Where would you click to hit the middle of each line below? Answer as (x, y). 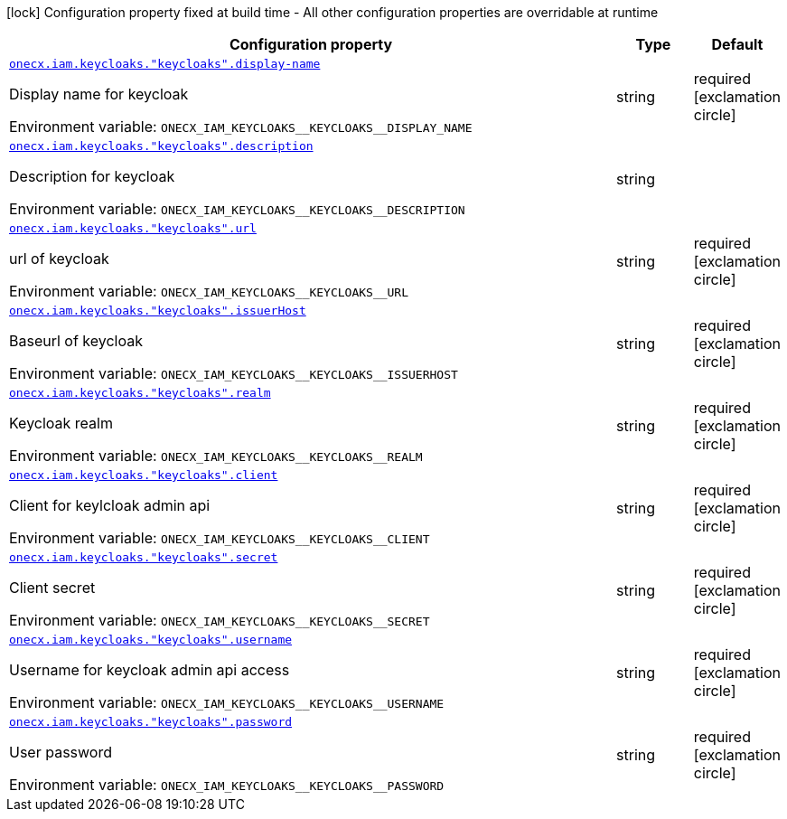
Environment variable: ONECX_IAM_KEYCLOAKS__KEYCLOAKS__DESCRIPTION (237, 209)
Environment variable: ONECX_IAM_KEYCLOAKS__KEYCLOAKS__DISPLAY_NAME (241, 127)
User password (61, 752)
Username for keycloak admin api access (150, 670)
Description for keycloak (92, 176)
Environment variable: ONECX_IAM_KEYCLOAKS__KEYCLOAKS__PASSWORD (227, 785)
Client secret (52, 588)
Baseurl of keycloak (76, 341)
